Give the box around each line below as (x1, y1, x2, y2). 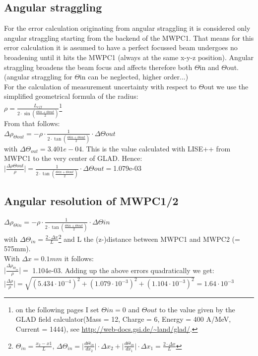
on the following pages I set (15, 304, 99, 314)
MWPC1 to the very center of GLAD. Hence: (4, 153, 142, 163)
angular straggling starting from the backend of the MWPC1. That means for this (4, 32, 254, 43)
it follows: (64, 253, 94, 263)
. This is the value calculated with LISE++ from (82, 143, 231, 153)
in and (199, 62, 219, 72)
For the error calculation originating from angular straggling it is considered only (4, 23, 251, 33)
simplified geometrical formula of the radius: (4, 91, 138, 101)
